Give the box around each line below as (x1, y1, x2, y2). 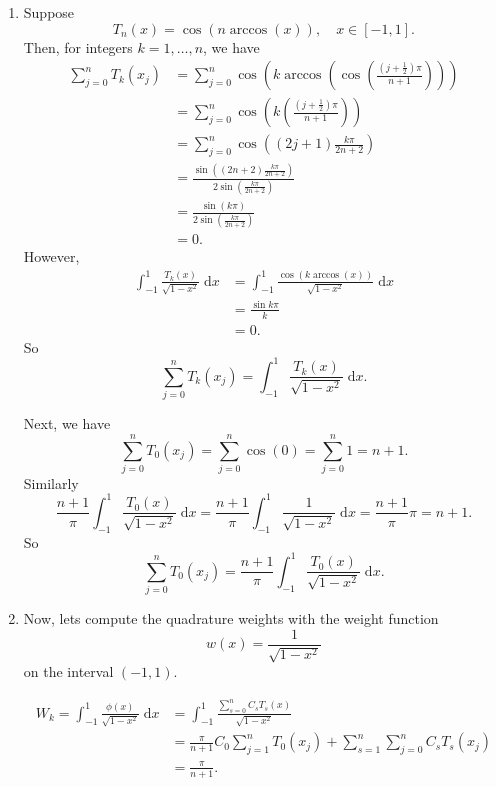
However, (23, 246, 80, 267)
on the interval (23, 661, 114, 682)
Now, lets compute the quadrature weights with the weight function (23, 608, 439, 629)
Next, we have (23, 413, 111, 434)
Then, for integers (23, 36, 133, 57)
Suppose (23, 2, 75, 22)
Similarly (23, 472, 79, 493)
